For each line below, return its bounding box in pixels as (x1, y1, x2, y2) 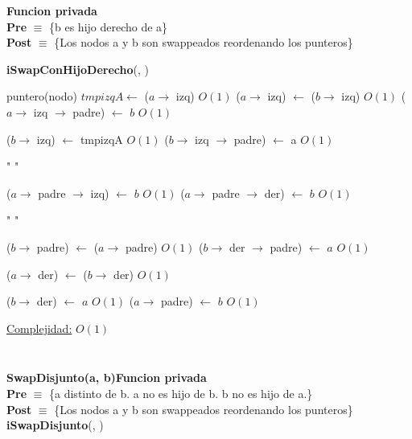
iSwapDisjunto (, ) (6, 416, 104, 433)
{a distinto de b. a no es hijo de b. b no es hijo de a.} (49, 384, 313, 401)
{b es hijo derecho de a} (49, 18, 168, 35)
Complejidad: (6, 319, 72, 336)
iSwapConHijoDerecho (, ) (6, 60, 149, 77)
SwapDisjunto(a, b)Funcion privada (6, 369, 207, 386)
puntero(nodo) (6, 88, 77, 105)
